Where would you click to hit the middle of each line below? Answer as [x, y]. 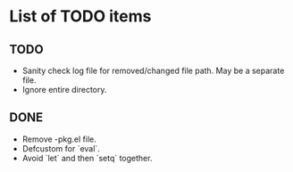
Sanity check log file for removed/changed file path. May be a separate [153, 70]
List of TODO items [80, 16]
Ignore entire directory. [64, 90]
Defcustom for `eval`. [61, 148]
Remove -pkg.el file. [59, 139]
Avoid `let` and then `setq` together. [87, 158]
